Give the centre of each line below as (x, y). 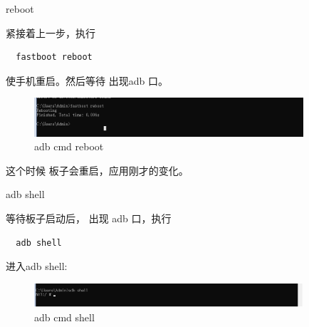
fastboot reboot (54, 57)
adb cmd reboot (69, 146)
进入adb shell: (37, 266)
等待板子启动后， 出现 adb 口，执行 (89, 218)
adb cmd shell (64, 317)
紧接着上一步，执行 (51, 32)
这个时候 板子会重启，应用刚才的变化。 (97, 170)
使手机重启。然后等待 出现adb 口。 (87, 80)
